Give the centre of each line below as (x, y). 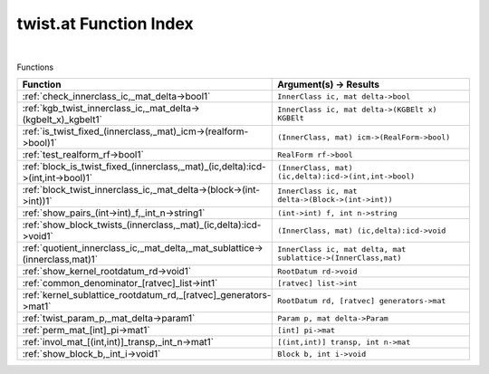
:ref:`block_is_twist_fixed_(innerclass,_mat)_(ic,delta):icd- (144, 167)
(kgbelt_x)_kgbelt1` (62, 120)
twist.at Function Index (105, 24)
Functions (35, 67)
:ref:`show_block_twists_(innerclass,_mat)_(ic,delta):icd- (142, 225)
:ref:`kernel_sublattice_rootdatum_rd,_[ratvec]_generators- (147, 295)
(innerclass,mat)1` (60, 260)
